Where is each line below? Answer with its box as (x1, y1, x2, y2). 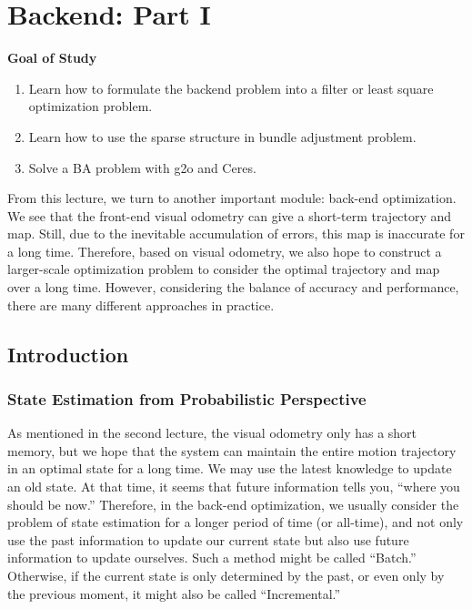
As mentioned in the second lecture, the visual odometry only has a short (7, 423, 417, 442)
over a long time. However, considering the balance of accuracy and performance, (7, 278, 459, 297)
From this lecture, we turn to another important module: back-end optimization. (7, 188, 457, 208)
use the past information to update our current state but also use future (7, 530, 409, 549)
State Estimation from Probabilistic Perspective (7, 387, 367, 410)
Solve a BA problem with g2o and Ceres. (28, 157, 256, 177)
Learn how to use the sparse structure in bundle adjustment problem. (28, 127, 417, 146)
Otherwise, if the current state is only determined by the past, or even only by (7, 566, 445, 584)
